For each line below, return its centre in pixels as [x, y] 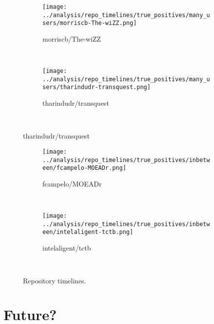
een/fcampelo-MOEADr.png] [84, 168]
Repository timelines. [55, 281]
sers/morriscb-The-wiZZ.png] [90, 23]
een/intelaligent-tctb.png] [88, 232]
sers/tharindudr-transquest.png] [97, 87]
